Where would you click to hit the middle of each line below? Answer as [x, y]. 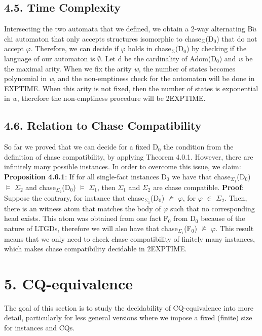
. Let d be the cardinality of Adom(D [159, 58]
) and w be [236, 58]
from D [184, 218]
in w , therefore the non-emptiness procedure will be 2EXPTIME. [105, 98]
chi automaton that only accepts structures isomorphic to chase [103, 38]
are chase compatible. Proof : [198, 187]
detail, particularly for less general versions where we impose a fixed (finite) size [128, 318]
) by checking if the [216, 48]
